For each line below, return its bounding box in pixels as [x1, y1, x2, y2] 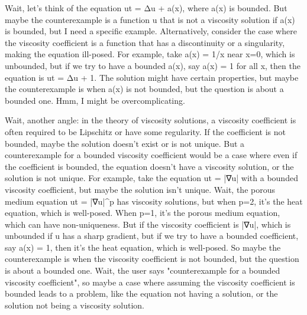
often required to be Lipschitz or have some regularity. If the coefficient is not [5, 125, 286, 137]
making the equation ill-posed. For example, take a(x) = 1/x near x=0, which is [5, 48, 295, 60]
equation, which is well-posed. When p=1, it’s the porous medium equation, [5, 206, 280, 219]
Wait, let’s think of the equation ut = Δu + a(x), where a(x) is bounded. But [5, 2, 287, 14]
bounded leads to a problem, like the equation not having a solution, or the [5, 287, 278, 300]
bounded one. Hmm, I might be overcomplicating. [5, 94, 185, 106]
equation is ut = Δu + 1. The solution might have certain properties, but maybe [5, 71, 299, 83]
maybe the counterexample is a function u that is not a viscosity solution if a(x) [5, 13, 295, 25]
